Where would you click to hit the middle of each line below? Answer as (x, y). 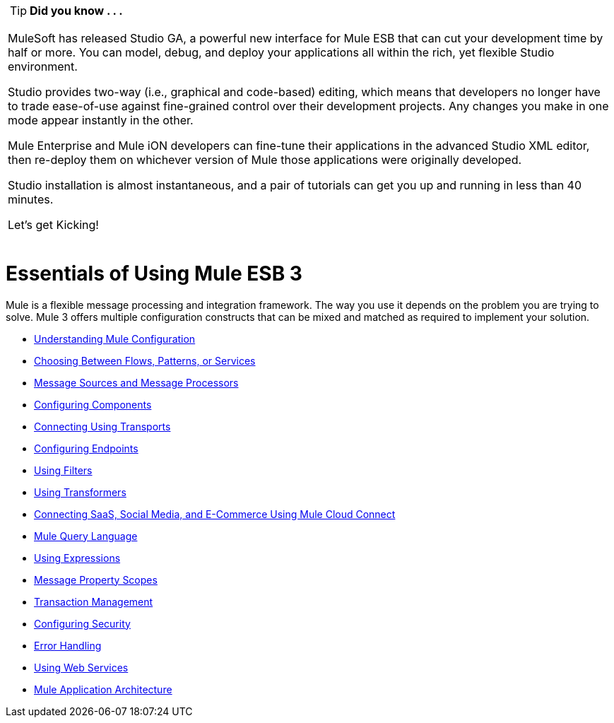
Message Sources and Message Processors (136, 382)
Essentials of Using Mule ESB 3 (154, 273)
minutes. (31, 199)
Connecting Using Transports (102, 426)
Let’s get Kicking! (53, 225)
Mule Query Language (86, 536)
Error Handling (68, 645)
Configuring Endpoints (86, 448)
